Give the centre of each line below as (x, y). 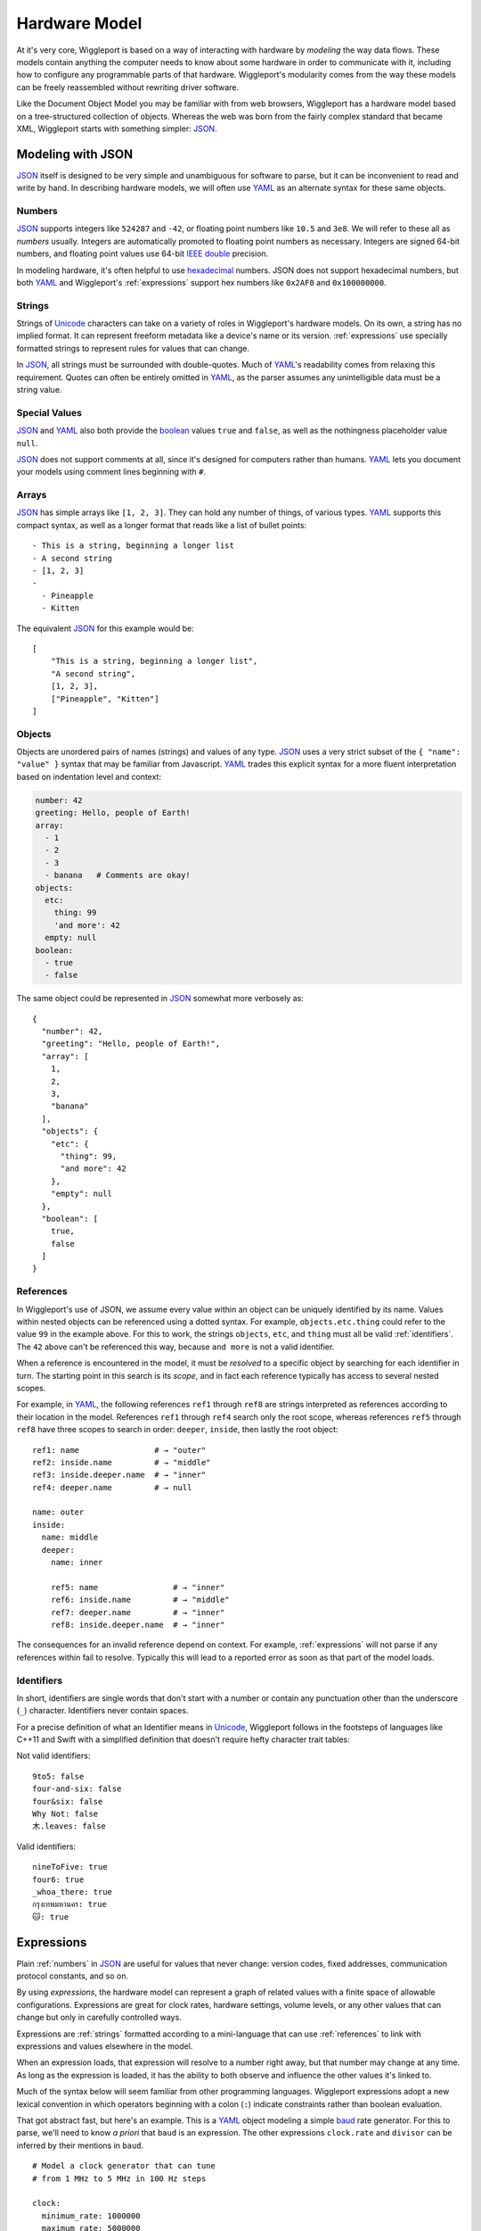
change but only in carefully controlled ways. (99, 2018)
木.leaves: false (69, 1826)
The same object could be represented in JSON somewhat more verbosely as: (160, 999)
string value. (39, 389)
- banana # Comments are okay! (118, 875)
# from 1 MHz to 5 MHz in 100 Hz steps (119, 2178)
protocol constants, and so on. (73, 1976)
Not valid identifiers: (53, 1756)
